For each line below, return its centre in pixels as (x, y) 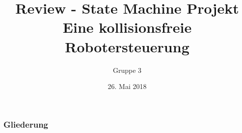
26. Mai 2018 (127, 86)
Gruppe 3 (127, 70)
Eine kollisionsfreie (127, 27)
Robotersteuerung (127, 46)
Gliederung (26, 124)
